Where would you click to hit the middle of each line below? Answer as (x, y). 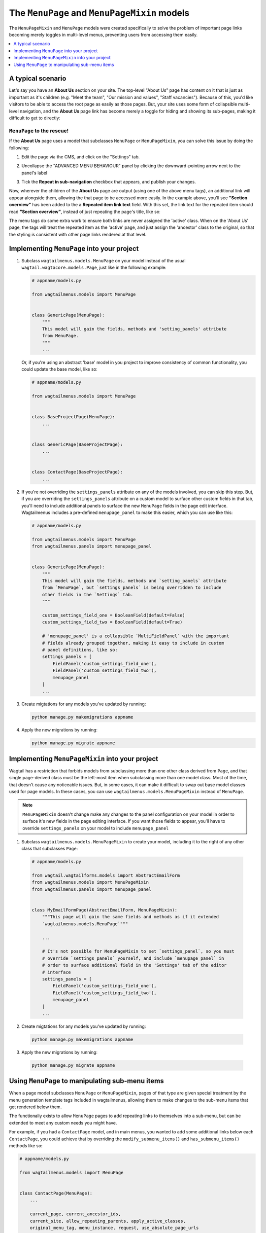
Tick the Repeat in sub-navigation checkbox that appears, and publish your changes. (109, 182)
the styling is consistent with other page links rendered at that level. (78, 234)
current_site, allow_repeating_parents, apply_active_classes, (108, 1221)
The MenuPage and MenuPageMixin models (99, 13)
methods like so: (26, 1146)
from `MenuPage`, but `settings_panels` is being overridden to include (132, 588)
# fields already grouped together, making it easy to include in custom (133, 643)
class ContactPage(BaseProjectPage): (77, 472)
